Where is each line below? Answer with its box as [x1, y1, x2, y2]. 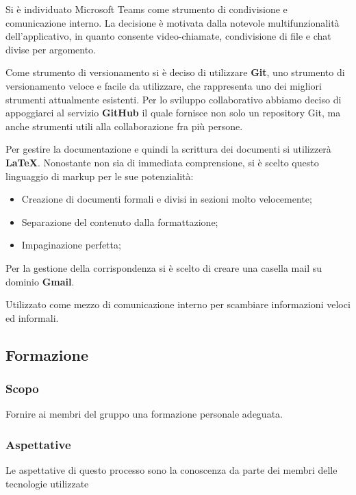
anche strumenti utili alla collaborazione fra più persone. [5, 118, 243, 133]
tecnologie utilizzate [5, 476, 89, 490]
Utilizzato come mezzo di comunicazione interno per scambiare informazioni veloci [5, 297, 351, 312]
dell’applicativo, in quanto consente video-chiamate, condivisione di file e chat [5, 29, 331, 43]
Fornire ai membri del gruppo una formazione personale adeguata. [5, 407, 283, 421]
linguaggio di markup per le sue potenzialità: [5, 168, 194, 183]
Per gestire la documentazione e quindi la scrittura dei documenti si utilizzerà [5, 142, 331, 156]
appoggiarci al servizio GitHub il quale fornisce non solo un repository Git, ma [5, 105, 341, 120]
